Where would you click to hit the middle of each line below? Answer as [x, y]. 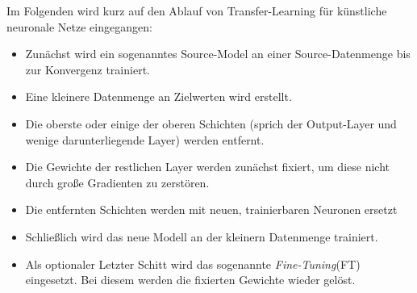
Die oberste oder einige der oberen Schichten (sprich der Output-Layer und [211, 123]
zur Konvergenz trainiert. [88, 69]
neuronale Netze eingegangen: [79, 26]
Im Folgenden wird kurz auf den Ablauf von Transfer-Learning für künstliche [197, 10]
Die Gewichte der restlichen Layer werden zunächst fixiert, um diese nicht [207, 167]
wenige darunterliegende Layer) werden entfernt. [145, 139]
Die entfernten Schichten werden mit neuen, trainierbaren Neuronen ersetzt [211, 209]
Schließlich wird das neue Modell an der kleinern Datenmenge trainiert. [202, 236]
